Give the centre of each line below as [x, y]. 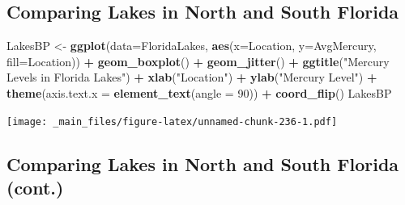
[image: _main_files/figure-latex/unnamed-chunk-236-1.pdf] [172, 121]
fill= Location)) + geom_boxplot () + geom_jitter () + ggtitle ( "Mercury [198, 61]
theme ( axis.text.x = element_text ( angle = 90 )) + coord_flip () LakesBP [199, 92]
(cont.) [35, 188]
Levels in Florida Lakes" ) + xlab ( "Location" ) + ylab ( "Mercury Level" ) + [192, 77]
